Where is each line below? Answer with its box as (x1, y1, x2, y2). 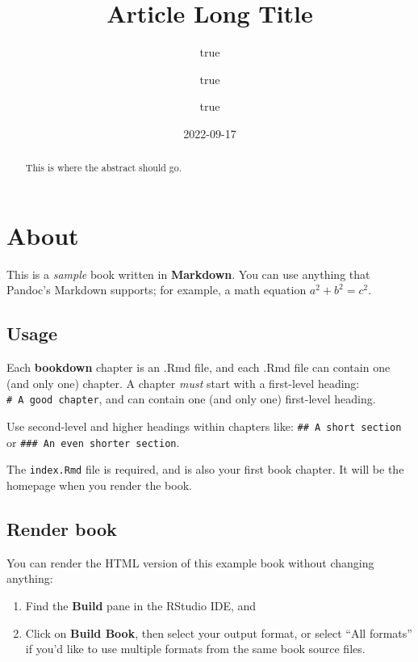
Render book (6, 517, 117, 542)
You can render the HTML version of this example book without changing (6, 554, 374, 571)
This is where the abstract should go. (25, 161, 182, 175)
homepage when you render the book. (6, 477, 192, 494)
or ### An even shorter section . (6, 433, 180, 450)
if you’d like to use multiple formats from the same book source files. (25, 640, 366, 657)
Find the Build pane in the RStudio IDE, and (25, 597, 257, 614)
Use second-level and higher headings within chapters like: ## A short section (6, 418, 402, 435)
